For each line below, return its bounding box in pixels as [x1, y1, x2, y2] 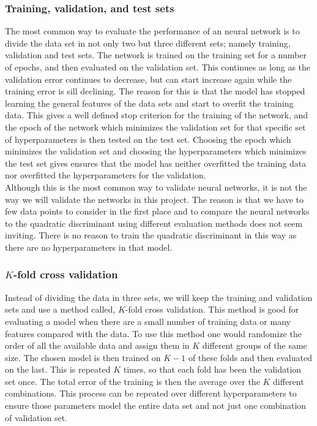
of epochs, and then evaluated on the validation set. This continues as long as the [5, 61, 310, 73]
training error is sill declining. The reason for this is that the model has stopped [5, 85, 305, 97]
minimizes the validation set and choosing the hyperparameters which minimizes [5, 145, 307, 158]
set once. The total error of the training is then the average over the [5, 375, 260, 387]
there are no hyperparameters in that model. [5, 240, 173, 253]
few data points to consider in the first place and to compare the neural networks [5, 205, 310, 218]
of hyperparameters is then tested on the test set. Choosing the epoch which [5, 132, 291, 145]
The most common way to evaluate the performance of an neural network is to [5, 25, 300, 37]
